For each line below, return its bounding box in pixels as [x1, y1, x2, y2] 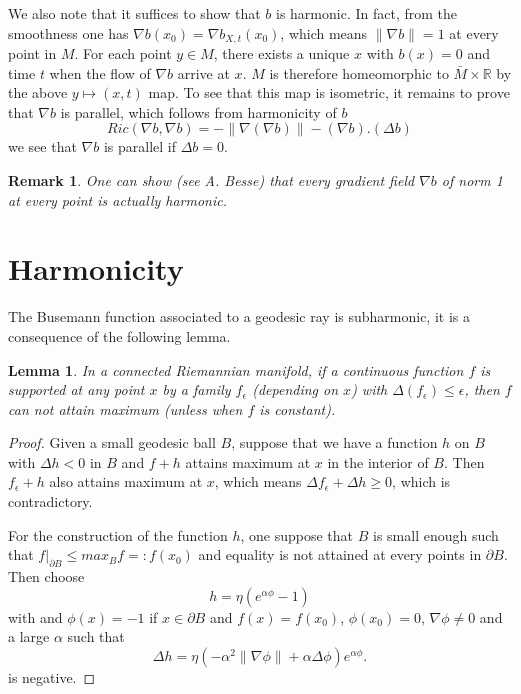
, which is [392, 471, 451, 492]
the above [8, 82, 68, 103]
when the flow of [49, 62, 151, 83]
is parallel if [103, 136, 176, 157]
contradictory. [8, 491, 93, 512]
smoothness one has [8, 22, 129, 43]
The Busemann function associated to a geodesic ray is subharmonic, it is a [8, 306, 470, 327]
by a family [162, 379, 231, 400]
